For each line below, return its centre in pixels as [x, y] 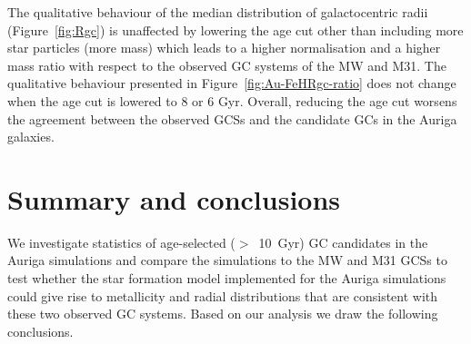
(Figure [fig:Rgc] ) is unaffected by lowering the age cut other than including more [235, 29]
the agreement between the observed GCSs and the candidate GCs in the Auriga [232, 118]
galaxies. [31, 137]
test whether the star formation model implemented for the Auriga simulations [227, 278]
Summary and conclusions [174, 198]
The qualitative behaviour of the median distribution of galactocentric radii [218, 12]
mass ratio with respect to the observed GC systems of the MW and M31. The [227, 65]
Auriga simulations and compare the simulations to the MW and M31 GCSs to [227, 260]
